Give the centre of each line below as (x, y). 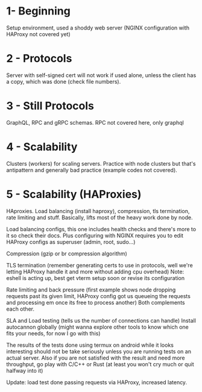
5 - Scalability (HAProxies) (74, 194)
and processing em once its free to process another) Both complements (96, 302)
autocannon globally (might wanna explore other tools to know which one (97, 327)
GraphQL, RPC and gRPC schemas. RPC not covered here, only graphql (95, 122)
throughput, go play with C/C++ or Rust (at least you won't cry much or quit (100, 364)
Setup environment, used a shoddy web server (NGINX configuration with (98, 28)
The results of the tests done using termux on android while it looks (90, 345)
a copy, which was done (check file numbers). (64, 81)
